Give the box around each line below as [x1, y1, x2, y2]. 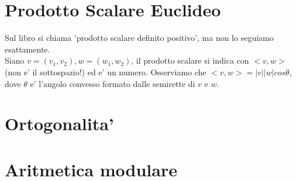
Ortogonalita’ [5, 112, 114, 135]
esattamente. [5, 43, 50, 55]
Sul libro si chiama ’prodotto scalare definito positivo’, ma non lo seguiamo [5, 32, 274, 44]
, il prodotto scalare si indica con [131, 54, 249, 67]
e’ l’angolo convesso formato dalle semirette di [30, 77, 195, 89]
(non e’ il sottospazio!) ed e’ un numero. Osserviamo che [5, 65, 206, 78]
